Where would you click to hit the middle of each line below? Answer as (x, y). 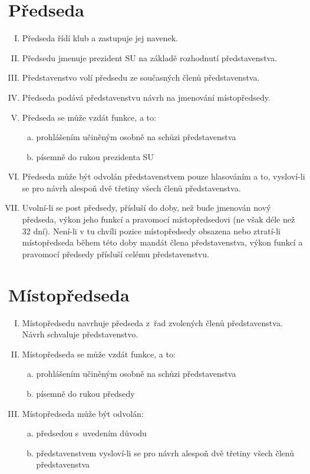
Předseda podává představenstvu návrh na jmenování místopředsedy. (146, 97)
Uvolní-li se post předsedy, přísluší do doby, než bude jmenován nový (146, 208)
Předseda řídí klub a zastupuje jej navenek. (100, 38)
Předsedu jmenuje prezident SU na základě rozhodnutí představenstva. (150, 57)
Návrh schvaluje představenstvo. (80, 334)
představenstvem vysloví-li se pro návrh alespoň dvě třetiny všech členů (165, 453)
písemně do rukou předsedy (85, 393)
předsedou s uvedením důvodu (91, 433)
